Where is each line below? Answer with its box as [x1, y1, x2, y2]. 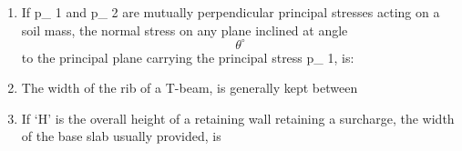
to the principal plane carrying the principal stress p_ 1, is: [21, 47, 354, 66]
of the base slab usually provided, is [21, 126, 221, 146]
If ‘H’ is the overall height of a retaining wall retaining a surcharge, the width [21, 108, 455, 127]
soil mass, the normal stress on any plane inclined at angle [21, 20, 348, 39]
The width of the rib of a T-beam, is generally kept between [21, 78, 358, 97]
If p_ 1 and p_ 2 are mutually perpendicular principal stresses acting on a [21, 3, 440, 21]
